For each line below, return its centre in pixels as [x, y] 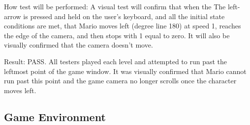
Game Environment [55, 116]
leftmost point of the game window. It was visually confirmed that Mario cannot [125, 71]
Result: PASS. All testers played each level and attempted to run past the [116, 61]
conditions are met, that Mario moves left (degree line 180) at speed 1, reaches [123, 26]
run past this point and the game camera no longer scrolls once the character [120, 81]
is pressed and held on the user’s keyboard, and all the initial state [124, 16]
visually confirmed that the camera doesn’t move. [78, 45]
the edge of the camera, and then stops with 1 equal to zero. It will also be [117, 35]
